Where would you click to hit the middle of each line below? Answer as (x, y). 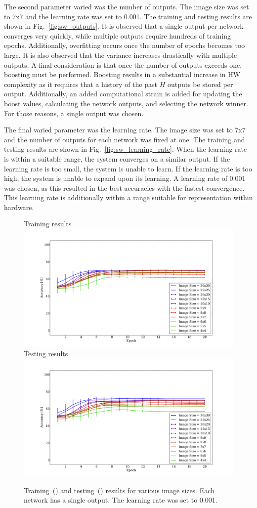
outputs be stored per (200, 84)
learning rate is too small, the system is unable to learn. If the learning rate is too (128, 168)
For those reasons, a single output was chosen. (74, 113)
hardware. (19, 207)
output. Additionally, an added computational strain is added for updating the (123, 94)
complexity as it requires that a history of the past (81, 84)
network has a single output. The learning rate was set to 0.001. (121, 500)
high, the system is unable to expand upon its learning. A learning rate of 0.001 (125, 178)
